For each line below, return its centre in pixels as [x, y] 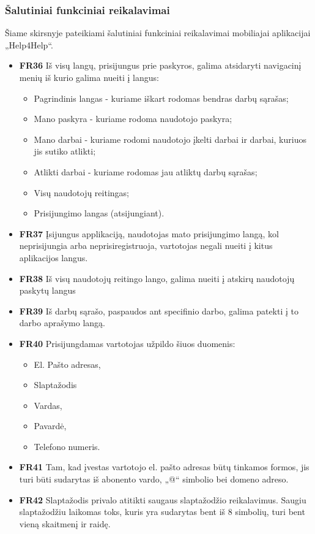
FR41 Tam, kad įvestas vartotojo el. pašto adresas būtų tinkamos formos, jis [164, 467]
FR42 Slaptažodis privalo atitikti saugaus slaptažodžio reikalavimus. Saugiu [163, 499]
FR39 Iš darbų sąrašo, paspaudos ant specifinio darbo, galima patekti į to [159, 311]
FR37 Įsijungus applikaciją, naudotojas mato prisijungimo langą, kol [149, 233]
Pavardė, [50, 426]
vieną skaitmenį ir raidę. [65, 523]
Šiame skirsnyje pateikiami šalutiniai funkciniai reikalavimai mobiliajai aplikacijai [158, 33]
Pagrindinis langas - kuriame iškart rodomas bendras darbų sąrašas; [161, 98]
